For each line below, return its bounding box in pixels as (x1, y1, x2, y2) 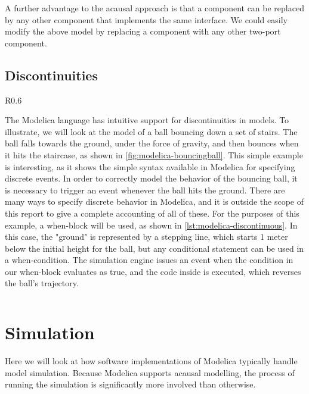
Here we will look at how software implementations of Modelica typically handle (5, 355, 298, 367)
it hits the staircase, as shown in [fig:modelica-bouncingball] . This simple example (5, 148, 303, 161)
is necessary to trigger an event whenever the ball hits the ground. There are (5, 183, 285, 196)
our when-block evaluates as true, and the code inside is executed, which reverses (5, 265, 301, 277)
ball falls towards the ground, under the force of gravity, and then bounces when (5, 137, 299, 149)
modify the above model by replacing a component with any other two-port (5, 25, 281, 37)
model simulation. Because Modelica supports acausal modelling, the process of (5, 366, 295, 379)
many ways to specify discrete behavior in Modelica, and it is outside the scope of (5, 195, 304, 208)
